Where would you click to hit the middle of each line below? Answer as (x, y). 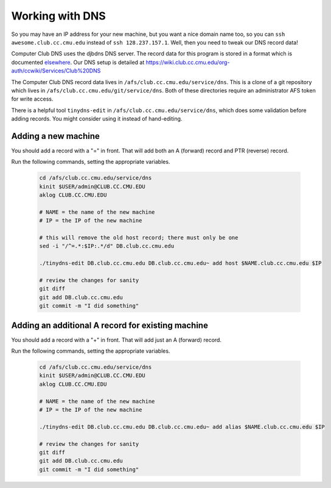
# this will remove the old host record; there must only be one (139, 238)
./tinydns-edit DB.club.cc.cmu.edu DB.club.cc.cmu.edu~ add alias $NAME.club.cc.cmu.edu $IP (182, 427)
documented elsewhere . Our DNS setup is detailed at (78, 62)
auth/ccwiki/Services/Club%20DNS (56, 71)
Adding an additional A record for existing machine (110, 325)
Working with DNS (58, 16)
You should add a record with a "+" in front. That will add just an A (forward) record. (117, 340)
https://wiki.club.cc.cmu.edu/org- (188, 62)
